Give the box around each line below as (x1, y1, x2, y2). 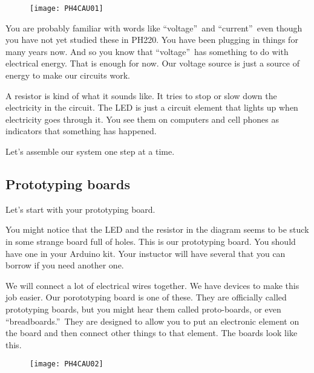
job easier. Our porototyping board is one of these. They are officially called (5, 291, 287, 303)
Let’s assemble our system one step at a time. (5, 145, 175, 157)
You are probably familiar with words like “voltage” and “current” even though (5, 21, 303, 34)
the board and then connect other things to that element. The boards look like (5, 326, 298, 339)
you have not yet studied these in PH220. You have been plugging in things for (5, 33, 298, 46)
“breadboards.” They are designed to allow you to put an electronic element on (5, 314, 299, 327)
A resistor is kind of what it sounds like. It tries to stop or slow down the (5, 89, 277, 102)
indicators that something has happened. (5, 125, 157, 137)
